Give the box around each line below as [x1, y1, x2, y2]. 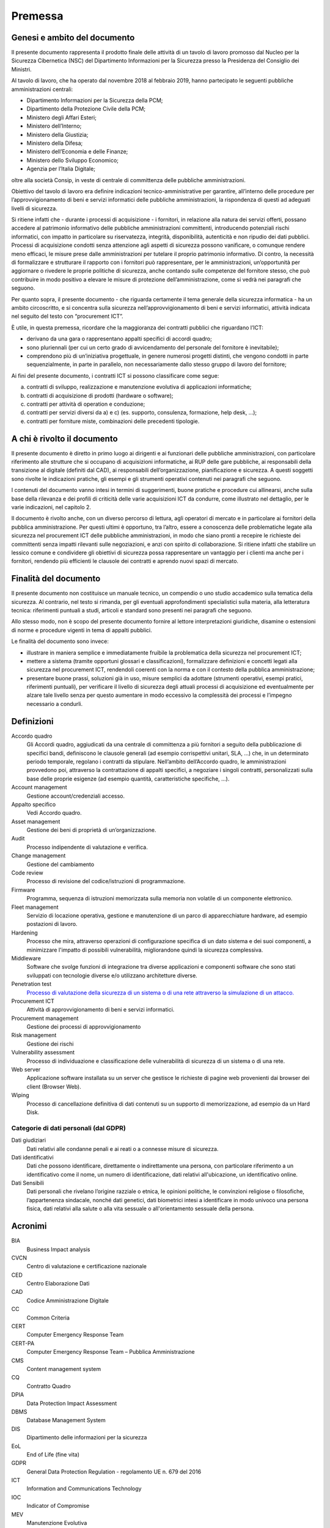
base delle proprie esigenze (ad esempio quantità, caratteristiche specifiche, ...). [26, 775, 230, 782]
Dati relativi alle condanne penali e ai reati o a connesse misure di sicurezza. [26, 1145, 219, 1152]
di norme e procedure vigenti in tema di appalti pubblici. [11, 626, 152, 634]
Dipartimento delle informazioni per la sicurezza [26, 1434, 147, 1441]
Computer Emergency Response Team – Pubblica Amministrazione [26, 1348, 195, 1356]
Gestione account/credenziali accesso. [26, 792, 125, 799]
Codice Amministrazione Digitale [26, 1296, 109, 1304]
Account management [11, 784, 67, 791]
